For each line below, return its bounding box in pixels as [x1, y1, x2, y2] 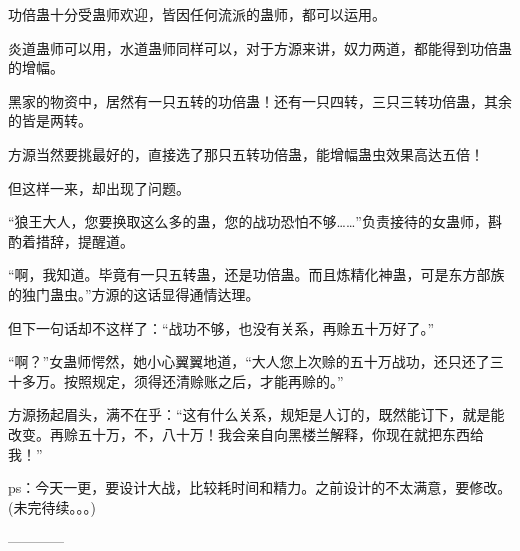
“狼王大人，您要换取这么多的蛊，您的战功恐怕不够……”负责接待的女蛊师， [8, 211, 488, 232]
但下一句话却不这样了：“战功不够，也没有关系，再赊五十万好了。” [8, 317, 435, 338]
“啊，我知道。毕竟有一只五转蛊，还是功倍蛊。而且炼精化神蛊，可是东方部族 [8, 264, 505, 285]
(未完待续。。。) [8, 496, 96, 517]
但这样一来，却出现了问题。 [8, 177, 190, 198]
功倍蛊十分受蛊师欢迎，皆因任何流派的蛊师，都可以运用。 [8, 4, 386, 24]
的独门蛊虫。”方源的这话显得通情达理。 [8, 283, 260, 304]
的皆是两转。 [8, 110, 92, 131]
